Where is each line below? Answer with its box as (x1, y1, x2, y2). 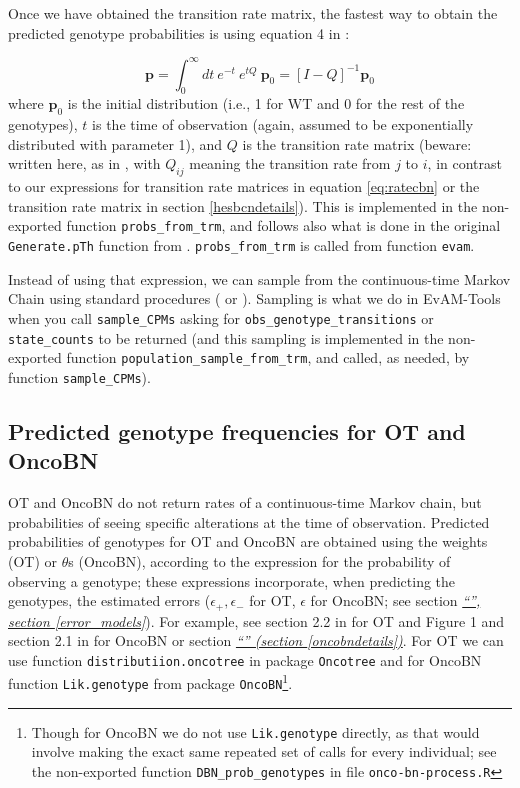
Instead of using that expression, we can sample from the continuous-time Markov (8, 268, 511, 289)
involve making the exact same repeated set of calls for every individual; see (31, 741, 497, 762)
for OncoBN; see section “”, (310, 590, 481, 611)
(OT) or (8, 550, 58, 571)
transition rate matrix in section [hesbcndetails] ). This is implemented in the (8, 195, 478, 216)
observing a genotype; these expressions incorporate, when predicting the (8, 570, 456, 591)
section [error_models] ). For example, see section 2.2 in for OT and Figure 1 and (8, 610, 505, 631)
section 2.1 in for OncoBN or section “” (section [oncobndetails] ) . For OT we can (8, 630, 504, 651)
